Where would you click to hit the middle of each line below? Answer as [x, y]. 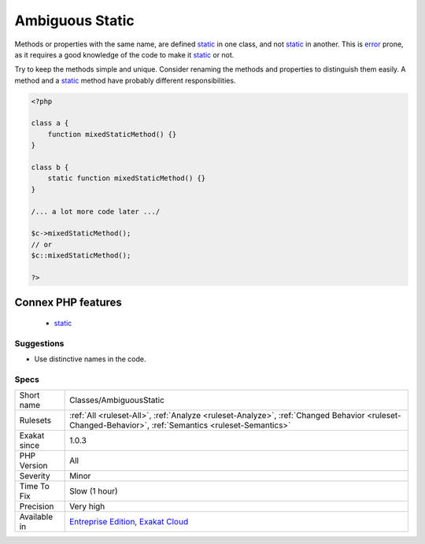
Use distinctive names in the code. [90, 359]
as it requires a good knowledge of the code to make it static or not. [124, 54]
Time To [35, 487]
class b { [50, 168]
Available [36, 517]
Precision [37, 506]
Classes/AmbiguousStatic [117, 400]
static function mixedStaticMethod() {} [127, 178]
